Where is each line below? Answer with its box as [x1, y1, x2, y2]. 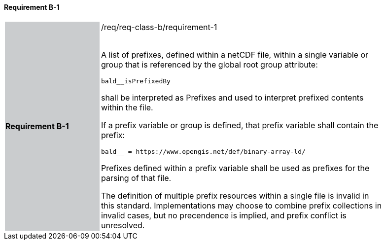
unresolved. [101, 220, 145, 230]
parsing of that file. [101, 173, 172, 183]
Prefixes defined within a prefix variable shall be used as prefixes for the [101, 163, 370, 173]
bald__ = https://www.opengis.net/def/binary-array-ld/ [101, 147, 306, 155]
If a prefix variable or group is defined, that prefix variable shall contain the [101, 120, 379, 130]
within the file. [101, 102, 153, 112]
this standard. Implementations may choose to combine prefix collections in [101, 200, 382, 210]
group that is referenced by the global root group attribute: [101, 59, 318, 70]
